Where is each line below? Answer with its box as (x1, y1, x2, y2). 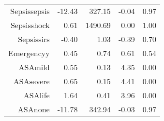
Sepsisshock (10, 19, 50, 30)
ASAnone (17, 104, 50, 115)
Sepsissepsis (10, 5, 50, 16)
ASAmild (18, 61, 50, 73)
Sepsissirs (18, 33, 50, 45)
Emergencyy (8, 47, 50, 59)
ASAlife (23, 90, 50, 101)
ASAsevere (13, 76, 50, 87)
